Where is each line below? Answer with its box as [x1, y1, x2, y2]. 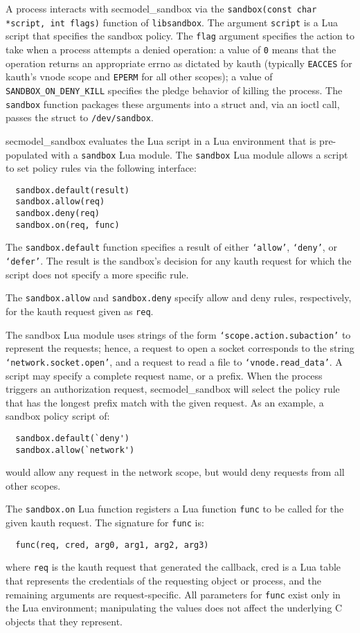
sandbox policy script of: [6, 409, 110, 423]
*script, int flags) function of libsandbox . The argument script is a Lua [6, 15, 338, 29]
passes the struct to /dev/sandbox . [6, 110, 154, 125]
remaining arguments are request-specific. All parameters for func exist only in [6, 587, 341, 601]
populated [6, 147, 48, 161]
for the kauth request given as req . [6, 303, 154, 318]
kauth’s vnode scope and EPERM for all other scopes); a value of [6, 69, 273, 84]
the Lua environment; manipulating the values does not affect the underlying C [6, 600, 343, 615]
